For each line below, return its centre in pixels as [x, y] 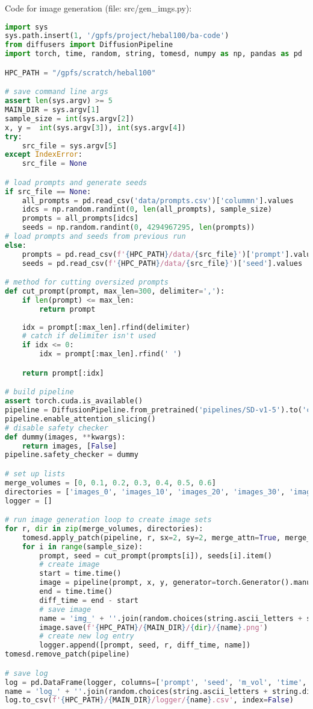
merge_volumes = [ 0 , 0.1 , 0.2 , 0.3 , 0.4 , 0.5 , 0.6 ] [110, 483]
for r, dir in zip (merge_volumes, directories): [104, 528]
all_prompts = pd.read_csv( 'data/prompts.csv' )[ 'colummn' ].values [158, 200]
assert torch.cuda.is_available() [74, 401]
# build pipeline [39, 392]
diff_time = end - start [89, 600]
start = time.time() [80, 574]
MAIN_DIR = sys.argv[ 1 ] [52, 110]
